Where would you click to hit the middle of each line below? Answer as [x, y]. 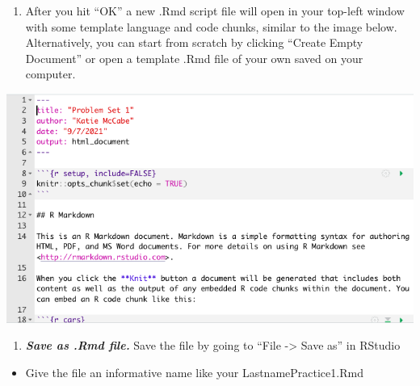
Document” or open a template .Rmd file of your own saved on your [194, 58]
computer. [50, 74]
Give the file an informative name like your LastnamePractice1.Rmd [194, 373]
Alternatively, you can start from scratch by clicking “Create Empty [194, 42]
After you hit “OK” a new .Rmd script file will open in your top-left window [215, 10]
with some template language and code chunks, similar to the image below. [211, 26]
